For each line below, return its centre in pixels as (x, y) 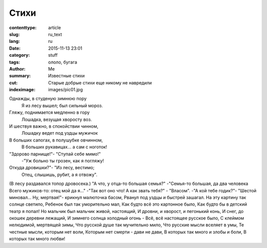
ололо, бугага (63, 62)
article (55, 28)
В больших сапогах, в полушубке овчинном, (56, 140)
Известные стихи (67, 76)
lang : (15, 41)
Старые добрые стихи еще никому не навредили (100, 83)
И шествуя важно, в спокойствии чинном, (54, 126)
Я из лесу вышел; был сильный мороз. (62, 106)
